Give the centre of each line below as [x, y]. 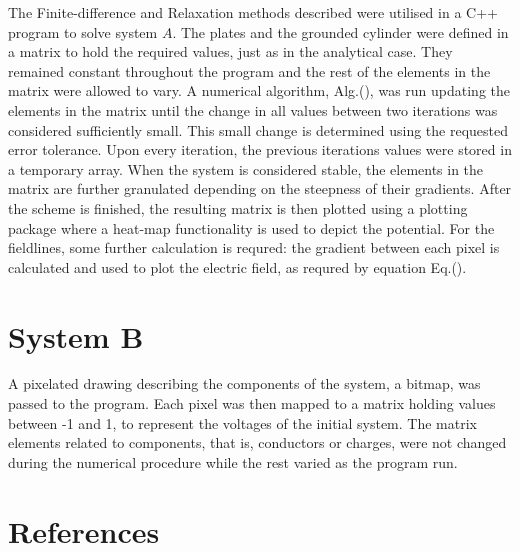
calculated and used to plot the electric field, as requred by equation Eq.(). [237, 266]
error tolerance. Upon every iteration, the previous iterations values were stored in [260, 149]
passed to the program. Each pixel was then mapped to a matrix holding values [252, 403]
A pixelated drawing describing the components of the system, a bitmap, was [244, 383]
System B [76, 335]
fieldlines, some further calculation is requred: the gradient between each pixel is [254, 247]
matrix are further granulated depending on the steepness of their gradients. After [260, 188]
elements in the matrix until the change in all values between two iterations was [253, 109]
